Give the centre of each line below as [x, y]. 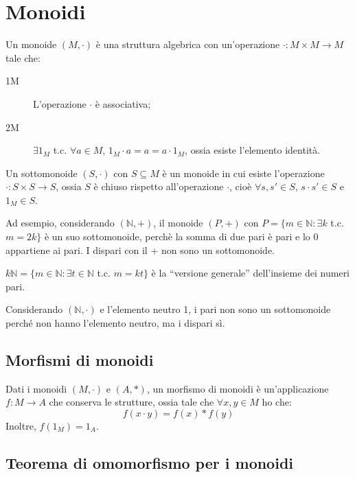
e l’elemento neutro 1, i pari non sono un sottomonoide [215, 309]
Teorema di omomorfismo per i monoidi [150, 463]
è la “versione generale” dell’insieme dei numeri [251, 273]
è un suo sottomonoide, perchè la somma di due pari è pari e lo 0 [181, 236]
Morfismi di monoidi [80, 360]
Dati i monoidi [36, 388]
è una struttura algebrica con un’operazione [188, 44]
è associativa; [123, 103]
